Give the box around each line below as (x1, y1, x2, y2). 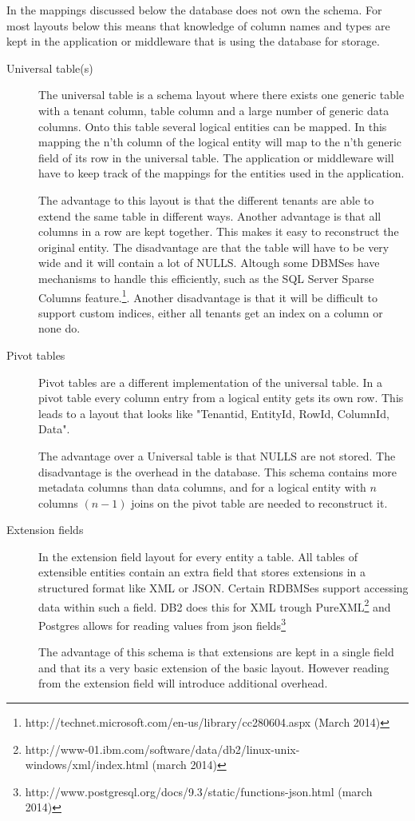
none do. (38, 320, 81, 337)
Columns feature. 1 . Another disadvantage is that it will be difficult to (38, 286, 378, 305)
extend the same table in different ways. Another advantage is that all (38, 207, 381, 224)
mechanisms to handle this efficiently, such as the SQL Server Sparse (38, 269, 374, 286)
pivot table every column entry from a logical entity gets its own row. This (38, 389, 404, 406)
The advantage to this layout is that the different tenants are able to (38, 191, 374, 208)
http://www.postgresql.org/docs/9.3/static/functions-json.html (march (25, 783, 373, 799)
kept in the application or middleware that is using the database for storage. (6, 33, 380, 50)
